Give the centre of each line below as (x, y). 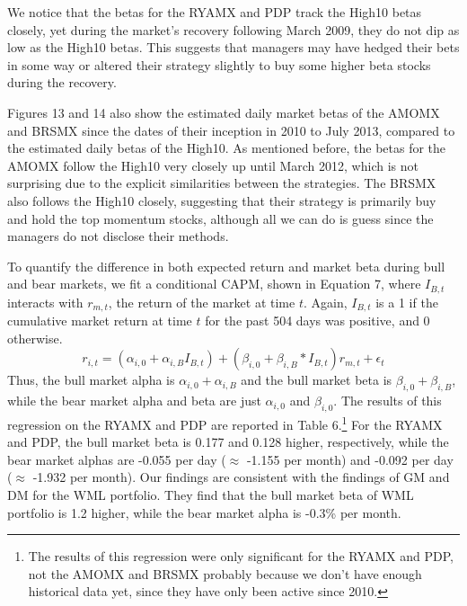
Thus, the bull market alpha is (91, 380)
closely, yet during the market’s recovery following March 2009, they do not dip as (233, 29)
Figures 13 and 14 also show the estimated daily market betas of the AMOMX (224, 112)
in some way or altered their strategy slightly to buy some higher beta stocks (219, 64)
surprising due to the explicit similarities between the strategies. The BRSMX (222, 183)
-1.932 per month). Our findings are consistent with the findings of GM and (241, 477)
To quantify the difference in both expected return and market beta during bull (226, 266)
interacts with (45, 302)
